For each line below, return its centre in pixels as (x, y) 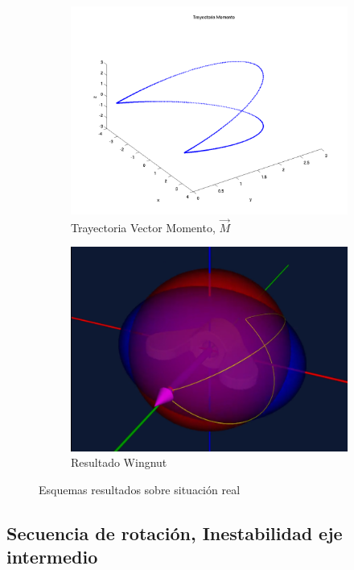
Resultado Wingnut (119, 462)
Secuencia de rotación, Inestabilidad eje (175, 533)
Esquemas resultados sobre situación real (140, 489)
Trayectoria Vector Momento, (143, 227)
